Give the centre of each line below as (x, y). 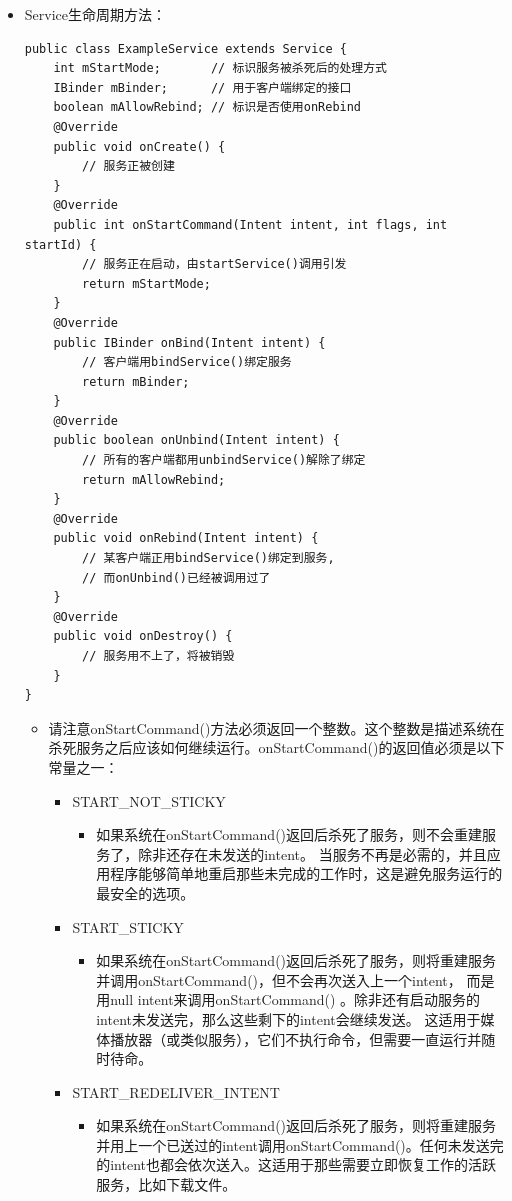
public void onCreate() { (139, 146)
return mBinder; (136, 381)
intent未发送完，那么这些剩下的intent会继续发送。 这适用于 (288, 1018)
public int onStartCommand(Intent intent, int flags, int (250, 224)
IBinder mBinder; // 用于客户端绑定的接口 (202, 87)
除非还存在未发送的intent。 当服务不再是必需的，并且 (312, 853)
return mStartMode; (146, 283)
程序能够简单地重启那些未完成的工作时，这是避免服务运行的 (306, 873)
